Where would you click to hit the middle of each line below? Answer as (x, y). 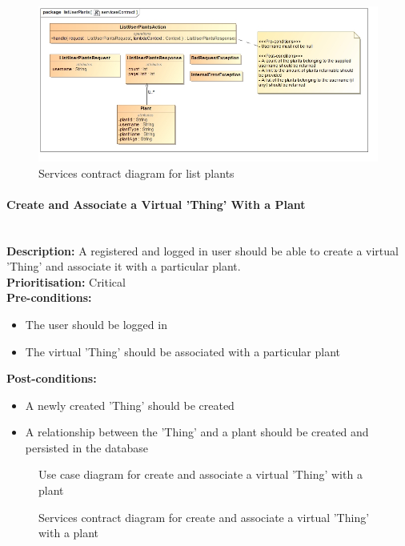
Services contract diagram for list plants (136, 173)
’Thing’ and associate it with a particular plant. (124, 266)
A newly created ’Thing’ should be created (130, 405)
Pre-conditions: (49, 297)
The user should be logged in (96, 324)
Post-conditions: (52, 378)
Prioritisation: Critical (66, 281)
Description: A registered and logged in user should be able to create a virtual (202, 250)
